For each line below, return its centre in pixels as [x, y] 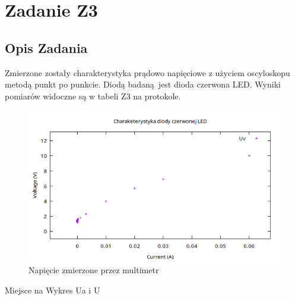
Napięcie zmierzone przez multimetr [94, 270]
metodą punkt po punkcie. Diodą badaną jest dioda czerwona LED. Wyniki [143, 84]
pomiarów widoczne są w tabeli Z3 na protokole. [93, 96]
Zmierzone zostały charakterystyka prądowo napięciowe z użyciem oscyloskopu [147, 72]
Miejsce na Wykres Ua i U [53, 290]
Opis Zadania [46, 47]
